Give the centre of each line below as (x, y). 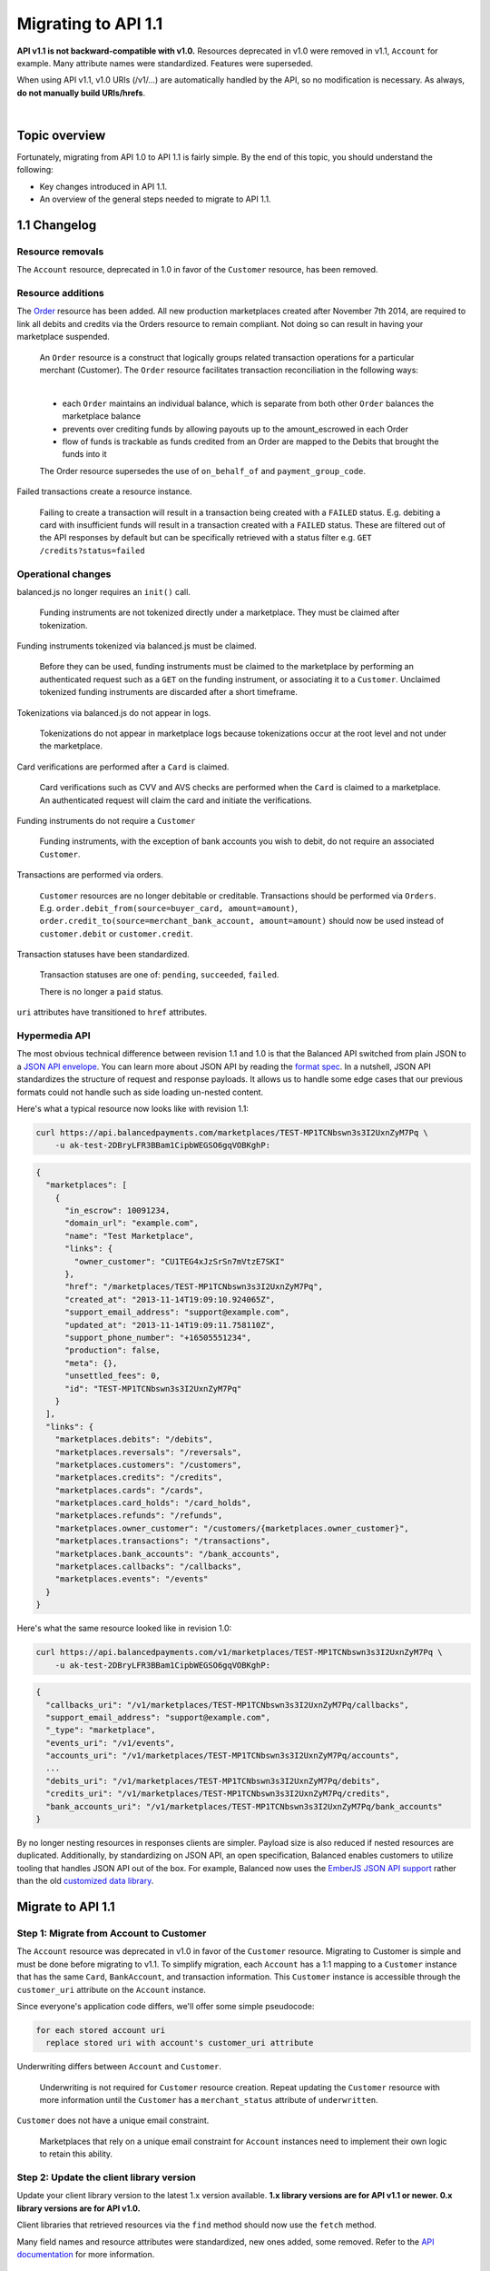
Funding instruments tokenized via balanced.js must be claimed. (137, 646)
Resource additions (60, 293)
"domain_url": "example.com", (132, 1223)
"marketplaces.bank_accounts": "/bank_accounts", (167, 1554)
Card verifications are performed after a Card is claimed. (123, 767)
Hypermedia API (54, 1036)
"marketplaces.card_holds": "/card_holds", (153, 1503)
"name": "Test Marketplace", (129, 1236)
